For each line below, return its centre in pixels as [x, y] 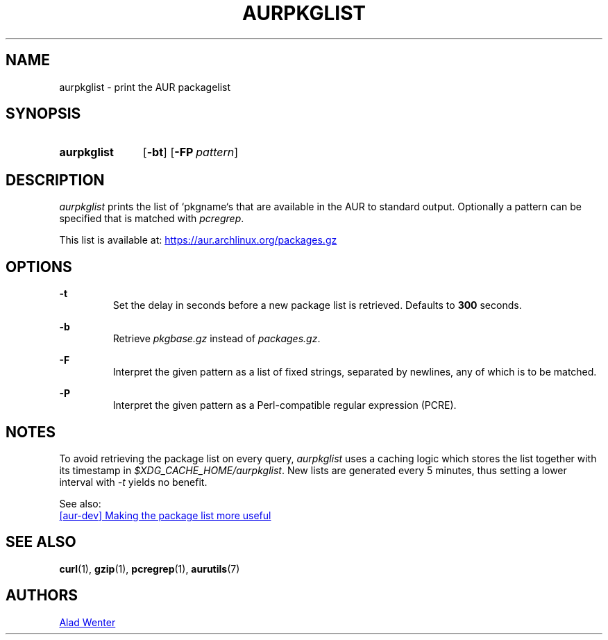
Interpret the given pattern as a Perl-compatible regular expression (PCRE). [285, 405]
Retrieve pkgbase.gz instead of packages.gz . [217, 339]
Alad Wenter [87, 622]
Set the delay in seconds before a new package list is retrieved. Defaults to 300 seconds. [317, 305]
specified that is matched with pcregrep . [152, 219]
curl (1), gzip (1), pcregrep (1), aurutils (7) [150, 569]
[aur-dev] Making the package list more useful [165, 515]
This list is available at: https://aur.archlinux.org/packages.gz [198, 240]
